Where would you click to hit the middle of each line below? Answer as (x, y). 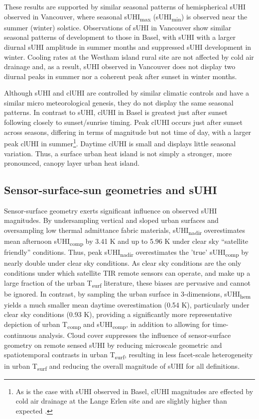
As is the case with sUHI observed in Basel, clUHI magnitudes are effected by (134, 391)
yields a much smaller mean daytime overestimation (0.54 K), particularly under (127, 304)
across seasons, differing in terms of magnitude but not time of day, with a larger (128, 132)
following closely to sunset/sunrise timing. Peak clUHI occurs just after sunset (123, 122)
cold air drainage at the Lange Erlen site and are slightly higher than (121, 401)
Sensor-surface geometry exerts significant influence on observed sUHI (111, 210)
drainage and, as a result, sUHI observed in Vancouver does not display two (120, 66)
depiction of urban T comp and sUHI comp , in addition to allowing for (107, 325)
